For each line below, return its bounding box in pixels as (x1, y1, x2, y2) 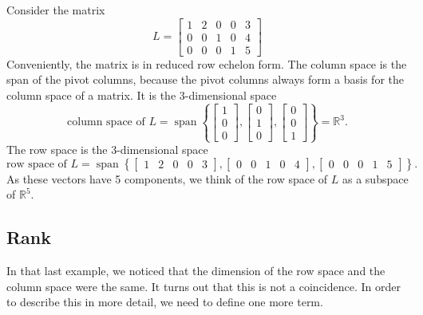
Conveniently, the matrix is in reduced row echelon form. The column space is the (6, 55, 407, 72)
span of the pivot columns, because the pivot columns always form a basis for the (6, 71, 404, 88)
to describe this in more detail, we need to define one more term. (6, 293, 323, 310)
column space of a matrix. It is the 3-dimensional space (6, 86, 277, 103)
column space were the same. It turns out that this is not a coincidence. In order (6, 278, 401, 294)
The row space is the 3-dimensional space (6, 141, 208, 158)
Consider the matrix (6, 2, 105, 18)
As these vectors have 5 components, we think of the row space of (6, 170, 328, 187)
